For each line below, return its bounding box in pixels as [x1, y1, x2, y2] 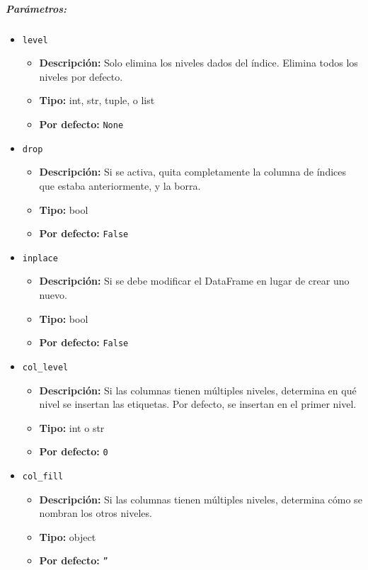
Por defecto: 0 [39, 444, 108, 459]
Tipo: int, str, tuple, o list [39, 93, 155, 108]
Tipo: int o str [39, 420, 105, 435]
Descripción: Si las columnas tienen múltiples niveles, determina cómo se [39, 491, 362, 506]
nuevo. [39, 287, 67, 302]
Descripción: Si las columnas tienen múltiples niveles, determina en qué [39, 382, 357, 397]
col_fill [22, 471, 64, 481]
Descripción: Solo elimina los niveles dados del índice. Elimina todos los [39, 55, 358, 70]
